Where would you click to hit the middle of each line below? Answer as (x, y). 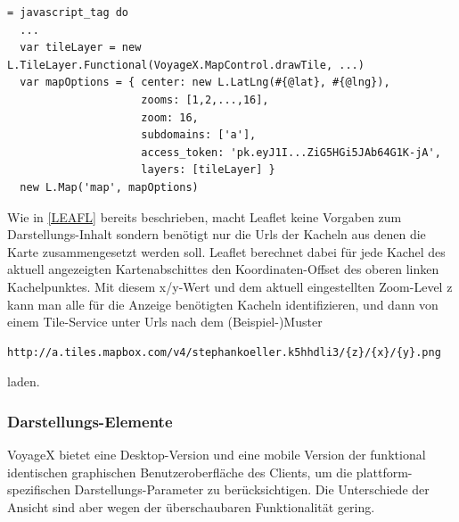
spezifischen (39, 489)
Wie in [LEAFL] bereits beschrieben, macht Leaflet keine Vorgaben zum (205, 216)
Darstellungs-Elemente (90, 421)
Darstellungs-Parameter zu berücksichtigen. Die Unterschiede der (252, 489)
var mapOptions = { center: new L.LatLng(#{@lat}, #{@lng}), (205, 83)
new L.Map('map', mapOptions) (109, 187)
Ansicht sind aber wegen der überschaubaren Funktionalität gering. (191, 506)
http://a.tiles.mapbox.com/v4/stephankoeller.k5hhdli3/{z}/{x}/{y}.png (224, 352)
